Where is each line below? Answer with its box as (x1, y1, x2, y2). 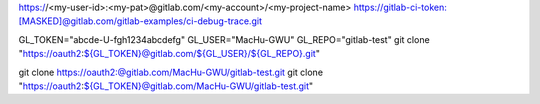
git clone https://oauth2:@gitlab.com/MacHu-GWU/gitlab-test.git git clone (18, 66, 324, 78)
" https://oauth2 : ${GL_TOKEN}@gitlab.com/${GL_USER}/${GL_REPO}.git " (18, 48, 320, 60)
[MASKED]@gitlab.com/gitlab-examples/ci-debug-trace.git (18, 15, 262, 27)
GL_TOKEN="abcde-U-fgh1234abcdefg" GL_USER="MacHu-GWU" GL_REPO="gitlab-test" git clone (18, 33, 430, 45)
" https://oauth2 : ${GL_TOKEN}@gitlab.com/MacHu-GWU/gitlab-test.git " (18, 80, 314, 92)
